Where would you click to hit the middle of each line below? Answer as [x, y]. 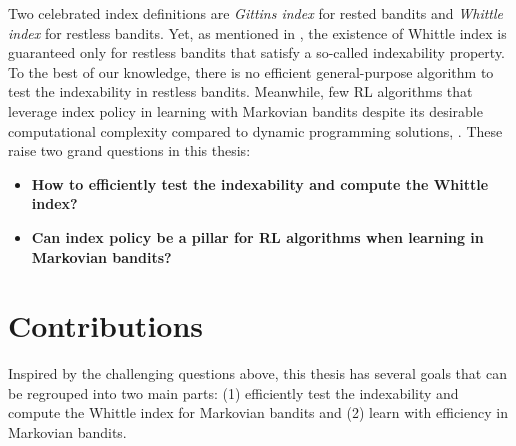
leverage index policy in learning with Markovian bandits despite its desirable [245, 110]
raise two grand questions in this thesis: [129, 150]
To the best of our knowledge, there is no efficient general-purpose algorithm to [251, 71]
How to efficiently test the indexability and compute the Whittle [260, 183]
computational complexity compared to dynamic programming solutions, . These [255, 130]
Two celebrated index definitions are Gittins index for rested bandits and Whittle [256, 13]
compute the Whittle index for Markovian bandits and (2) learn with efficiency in [258, 412]
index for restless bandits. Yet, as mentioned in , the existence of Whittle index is [257, 32]
